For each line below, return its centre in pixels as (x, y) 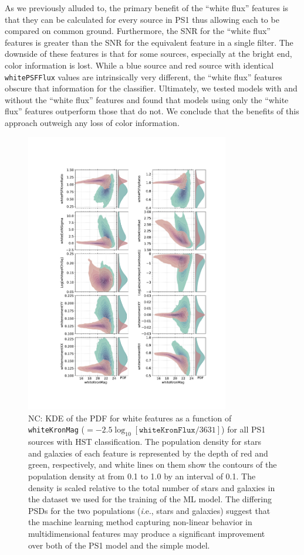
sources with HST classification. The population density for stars (145, 442)
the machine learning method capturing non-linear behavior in (140, 522)
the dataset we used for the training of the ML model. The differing (150, 499)
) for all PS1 (244, 429)
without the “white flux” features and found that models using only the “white (147, 99)
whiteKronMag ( (57, 429)
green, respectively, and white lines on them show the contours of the (153, 464)
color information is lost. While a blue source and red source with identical (139, 65)
